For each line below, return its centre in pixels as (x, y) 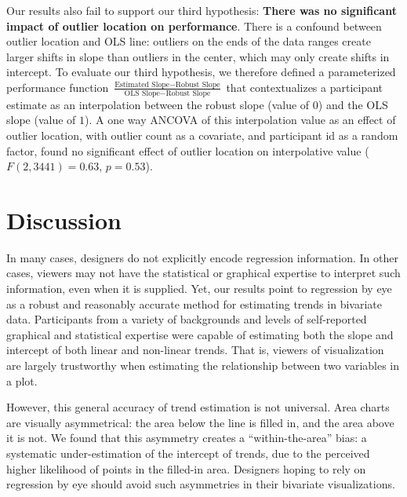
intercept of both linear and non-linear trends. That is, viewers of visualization (195, 350)
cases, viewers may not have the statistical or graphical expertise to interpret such (203, 273)
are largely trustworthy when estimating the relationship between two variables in (203, 365)
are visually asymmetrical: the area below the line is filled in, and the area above (200, 422)
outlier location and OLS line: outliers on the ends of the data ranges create (189, 41)
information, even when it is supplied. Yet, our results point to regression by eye (199, 289)
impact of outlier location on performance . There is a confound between (194, 26)
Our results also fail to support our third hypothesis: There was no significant (202, 10)
